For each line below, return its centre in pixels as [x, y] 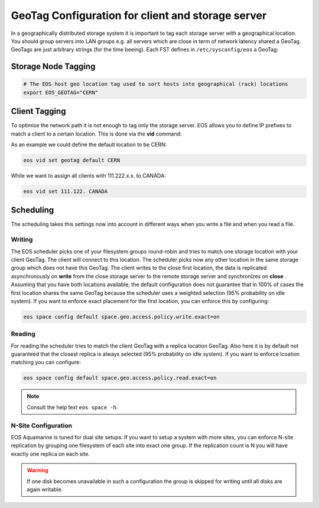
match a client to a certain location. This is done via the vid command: [96, 134]
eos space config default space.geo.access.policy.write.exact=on [121, 316]
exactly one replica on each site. [50, 454]
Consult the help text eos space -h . [72, 407]
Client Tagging [38, 112]
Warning [38, 470]
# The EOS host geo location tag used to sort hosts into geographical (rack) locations [156, 84]
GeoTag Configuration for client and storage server [139, 15]
